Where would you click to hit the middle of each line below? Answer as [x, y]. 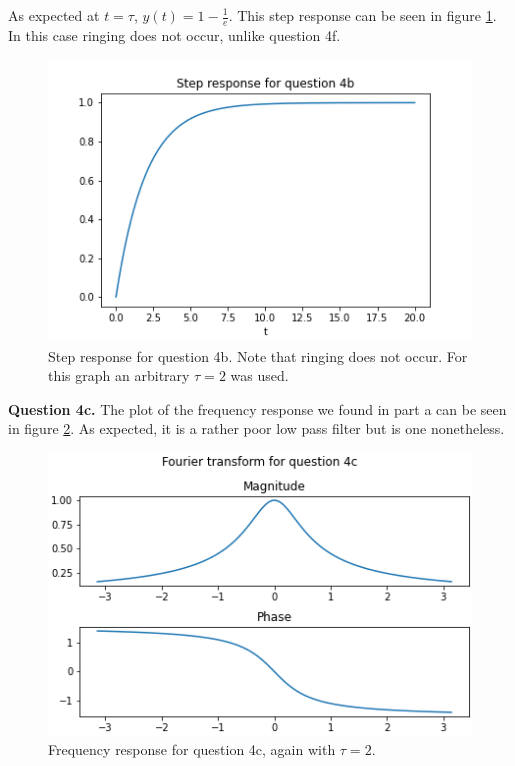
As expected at [54, 15]
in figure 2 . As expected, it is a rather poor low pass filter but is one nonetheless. [256, 428]
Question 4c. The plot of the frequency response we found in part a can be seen [257, 408]
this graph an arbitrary [119, 375]
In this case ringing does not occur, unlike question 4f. [174, 34]
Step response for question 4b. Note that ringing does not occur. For [258, 355]
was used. [259, 375]
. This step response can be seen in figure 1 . [362, 15]
